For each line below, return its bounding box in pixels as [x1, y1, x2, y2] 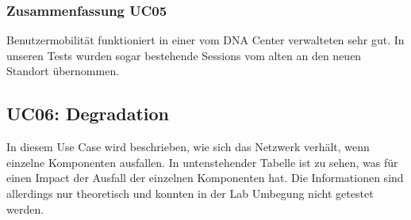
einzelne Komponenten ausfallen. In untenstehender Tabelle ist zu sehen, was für [6, 154, 398, 170]
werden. [6, 200, 44, 217]
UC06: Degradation [6, 101, 170, 126]
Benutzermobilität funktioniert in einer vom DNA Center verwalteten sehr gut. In [6, 32, 405, 48]
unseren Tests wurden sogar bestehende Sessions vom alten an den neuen [6, 47, 362, 63]
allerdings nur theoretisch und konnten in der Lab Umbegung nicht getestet [6, 184, 374, 201]
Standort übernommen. [6, 63, 120, 79]
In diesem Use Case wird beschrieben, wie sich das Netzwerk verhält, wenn [6, 138, 370, 155]
